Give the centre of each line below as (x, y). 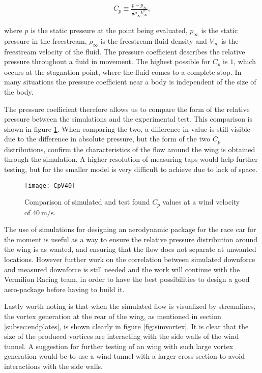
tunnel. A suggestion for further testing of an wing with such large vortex (119, 346)
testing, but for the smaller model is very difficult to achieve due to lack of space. (131, 169)
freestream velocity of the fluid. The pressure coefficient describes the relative (125, 51)
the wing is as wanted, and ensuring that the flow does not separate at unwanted (130, 249)
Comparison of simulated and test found (87, 202)
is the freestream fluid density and (154, 40)
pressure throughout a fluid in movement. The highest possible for (107, 61)
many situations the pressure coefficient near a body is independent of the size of (130, 82)
